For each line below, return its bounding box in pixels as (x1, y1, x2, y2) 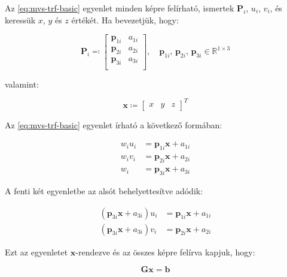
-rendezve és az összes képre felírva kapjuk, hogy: (75, 245, 255, 258)
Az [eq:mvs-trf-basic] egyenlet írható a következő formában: (5, 118, 222, 131)
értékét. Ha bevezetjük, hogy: (71, 13, 179, 26)
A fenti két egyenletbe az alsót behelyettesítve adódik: (5, 184, 203, 197)
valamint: (5, 77, 39, 90)
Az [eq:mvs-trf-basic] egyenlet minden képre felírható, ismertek (5, 2, 234, 14)
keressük (5, 13, 36, 26)
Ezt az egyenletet (5, 245, 68, 258)
